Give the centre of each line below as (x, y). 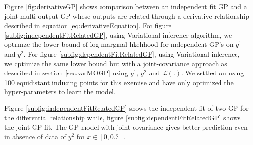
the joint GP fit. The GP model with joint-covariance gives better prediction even (126, 127)
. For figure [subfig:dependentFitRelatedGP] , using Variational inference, (132, 53)
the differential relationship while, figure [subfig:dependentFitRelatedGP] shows (123, 117)
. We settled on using (213, 73)
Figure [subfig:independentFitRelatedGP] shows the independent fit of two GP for (126, 108)
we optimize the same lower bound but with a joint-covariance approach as (116, 63)
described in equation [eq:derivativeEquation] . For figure (88, 25)
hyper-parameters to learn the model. (60, 92)
